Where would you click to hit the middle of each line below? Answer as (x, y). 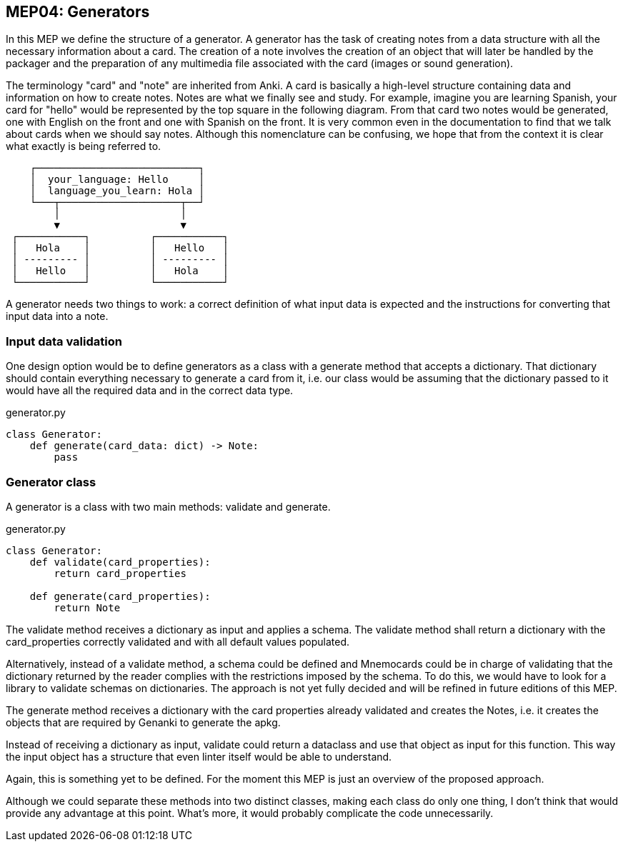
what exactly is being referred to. (84, 146)
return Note (87, 607)
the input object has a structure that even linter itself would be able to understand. (199, 756)
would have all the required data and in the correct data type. (150, 391)
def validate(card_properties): (120, 562)
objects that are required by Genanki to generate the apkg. (143, 722)
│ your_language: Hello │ (117, 180)
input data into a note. (57, 316)
